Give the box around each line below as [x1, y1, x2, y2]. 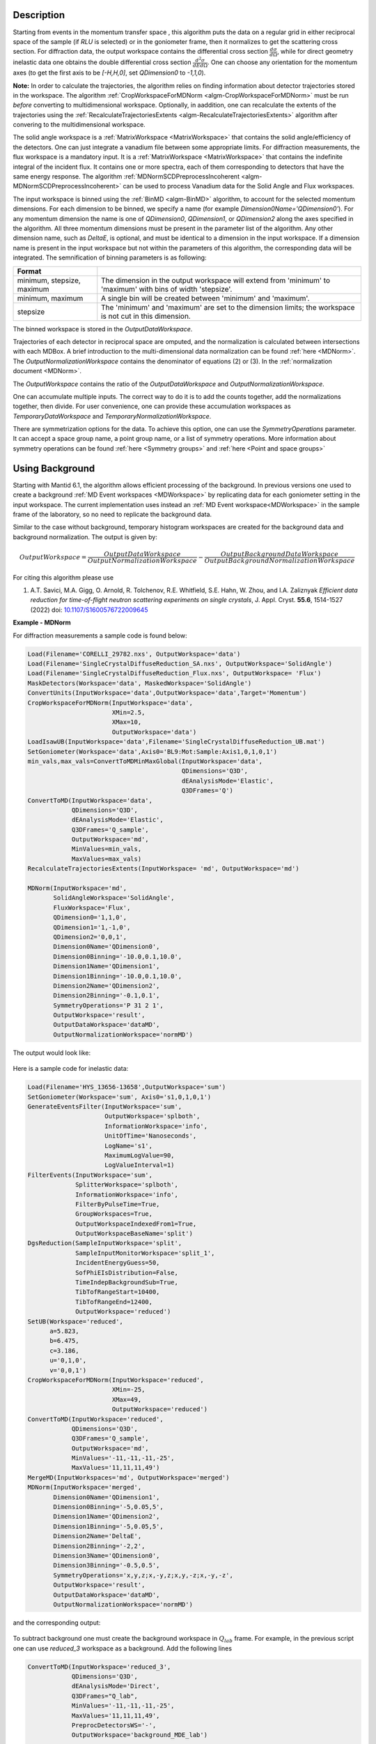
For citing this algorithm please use [13, 573, 114, 582]
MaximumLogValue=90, [104, 1151, 175, 1159]
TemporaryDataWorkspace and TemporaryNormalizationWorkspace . [13, 412, 212, 420]
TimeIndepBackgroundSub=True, [75, 1279, 179, 1286]
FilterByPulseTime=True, [75, 1200, 160, 1208]
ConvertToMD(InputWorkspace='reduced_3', [27, 1662, 171, 1671]
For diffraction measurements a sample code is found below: [13, 631, 187, 640]
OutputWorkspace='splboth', [104, 1113, 201, 1120]
